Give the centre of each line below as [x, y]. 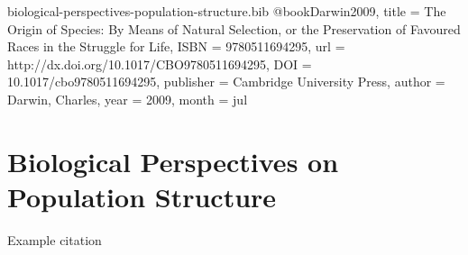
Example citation [55, 239]
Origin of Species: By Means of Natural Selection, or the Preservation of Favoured [234, 28]
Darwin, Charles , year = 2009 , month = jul [128, 99]
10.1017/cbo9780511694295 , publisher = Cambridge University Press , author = [226, 82]
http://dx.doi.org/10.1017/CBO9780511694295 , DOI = [160, 64]
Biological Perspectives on [173, 161]
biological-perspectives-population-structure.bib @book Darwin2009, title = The [227, 11]
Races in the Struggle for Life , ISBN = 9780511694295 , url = [176, 46]
